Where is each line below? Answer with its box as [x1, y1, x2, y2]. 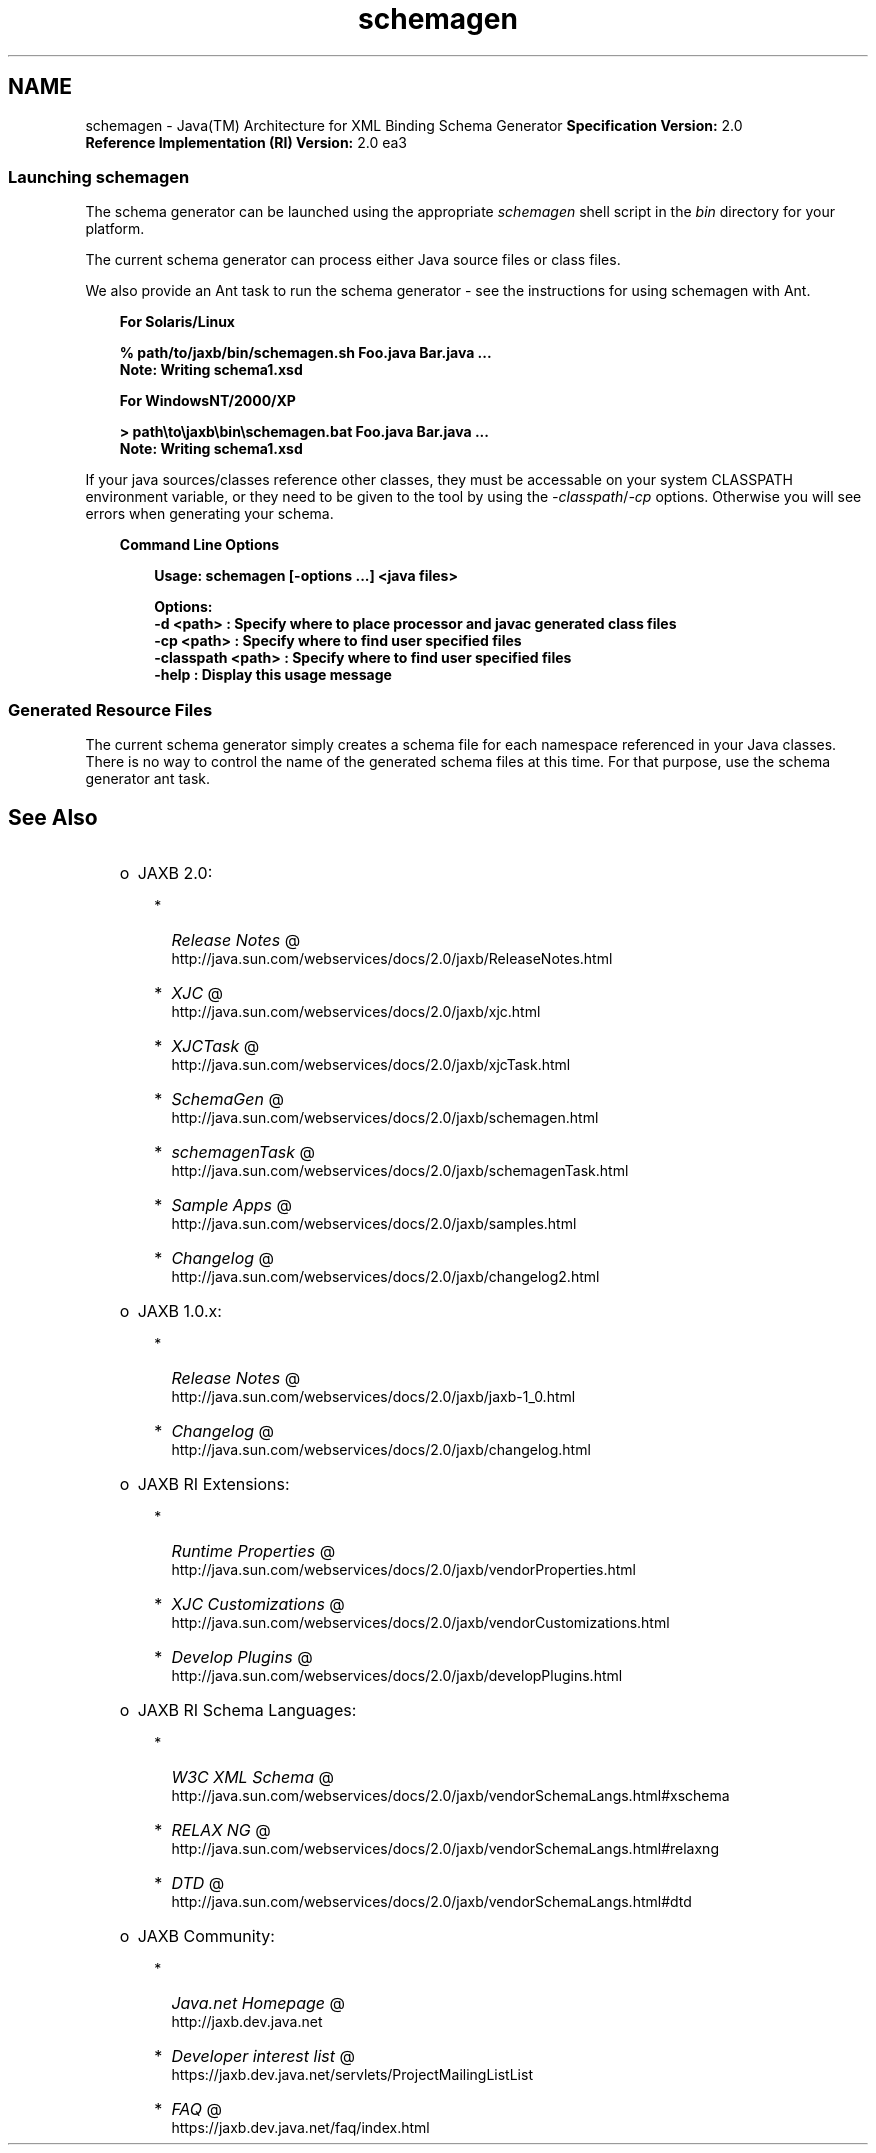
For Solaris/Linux [119, 313, 235, 331]
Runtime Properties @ [171, 1540, 336, 1561]
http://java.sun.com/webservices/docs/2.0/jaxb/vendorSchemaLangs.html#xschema [171, 1786, 730, 1804]
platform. [85, 220, 145, 238]
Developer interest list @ [171, 2045, 355, 2066]
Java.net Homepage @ [171, 1992, 345, 2013]
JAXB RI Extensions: [137, 1473, 290, 1494]
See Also [8, 804, 98, 830]
